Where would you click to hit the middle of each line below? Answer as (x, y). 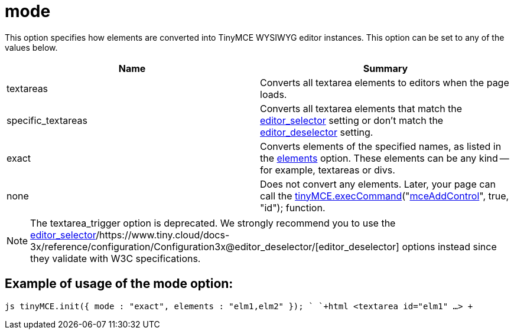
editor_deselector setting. (317, 132)
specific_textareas (47, 120)
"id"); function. (293, 207)
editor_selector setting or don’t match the (352, 120)
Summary (385, 68)
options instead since (449, 246)
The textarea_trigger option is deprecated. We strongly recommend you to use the (213, 223)
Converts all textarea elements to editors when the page (385, 82)
